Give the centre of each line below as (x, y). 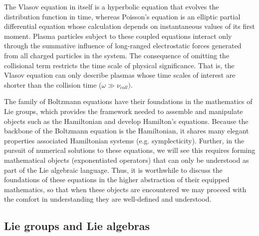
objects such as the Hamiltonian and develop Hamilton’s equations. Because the (126, 121)
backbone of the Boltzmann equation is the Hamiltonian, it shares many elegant (127, 131)
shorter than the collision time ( (53, 84)
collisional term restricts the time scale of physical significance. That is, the (119, 65)
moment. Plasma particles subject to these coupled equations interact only (118, 36)
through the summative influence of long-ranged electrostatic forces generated (123, 46)
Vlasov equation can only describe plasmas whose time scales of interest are (120, 75)
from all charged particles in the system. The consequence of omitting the (117, 55)
